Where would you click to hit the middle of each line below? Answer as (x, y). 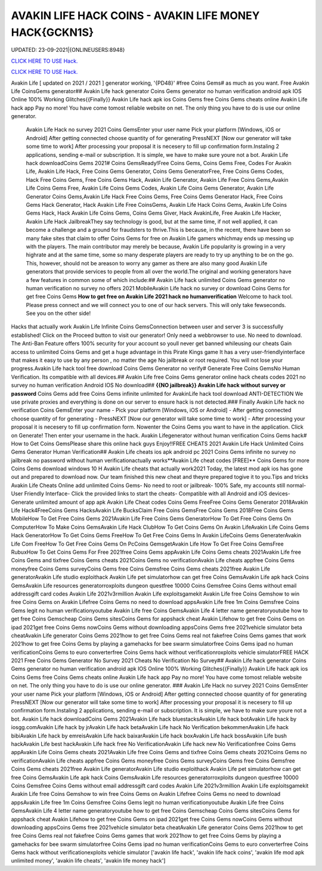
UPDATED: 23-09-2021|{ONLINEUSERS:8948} (68, 50)
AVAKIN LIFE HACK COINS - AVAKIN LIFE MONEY (135, 16)
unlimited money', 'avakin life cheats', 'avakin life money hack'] (88, 861)
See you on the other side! (58, 314)
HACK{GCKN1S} (52, 32)
